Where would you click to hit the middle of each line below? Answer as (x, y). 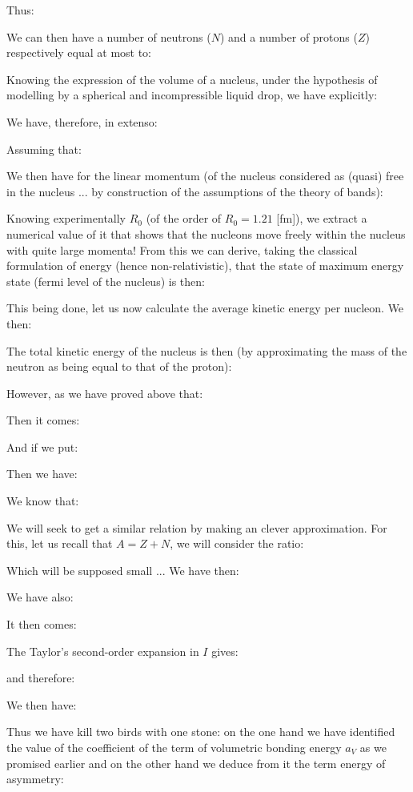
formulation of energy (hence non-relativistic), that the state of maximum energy (205, 265)
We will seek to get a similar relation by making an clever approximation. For (197, 527)
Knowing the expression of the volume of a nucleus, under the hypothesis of (192, 79)
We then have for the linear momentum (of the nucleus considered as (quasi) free (205, 176)
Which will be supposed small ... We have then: (123, 570)
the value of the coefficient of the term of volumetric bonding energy (174, 747)
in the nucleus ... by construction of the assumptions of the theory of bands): (195, 191)
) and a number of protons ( (289, 36)
